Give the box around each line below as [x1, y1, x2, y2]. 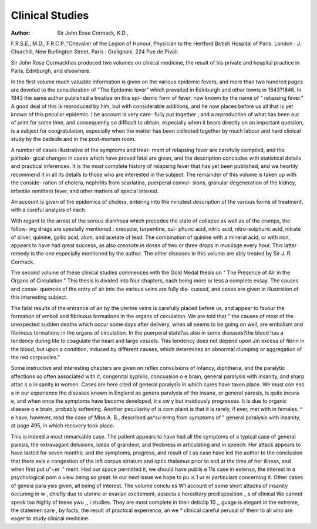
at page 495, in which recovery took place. [11, 422, 114, 429]
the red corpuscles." [11, 354, 60, 360]
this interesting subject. [11, 294, 68, 301]
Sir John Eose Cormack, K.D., [57, 29, 129, 36]
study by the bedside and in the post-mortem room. [11, 136, 136, 143]
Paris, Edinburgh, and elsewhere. [11, 68, 91, 75]
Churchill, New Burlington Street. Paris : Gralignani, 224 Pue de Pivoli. [11, 48, 179, 55]
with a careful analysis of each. [11, 206, 86, 214]
